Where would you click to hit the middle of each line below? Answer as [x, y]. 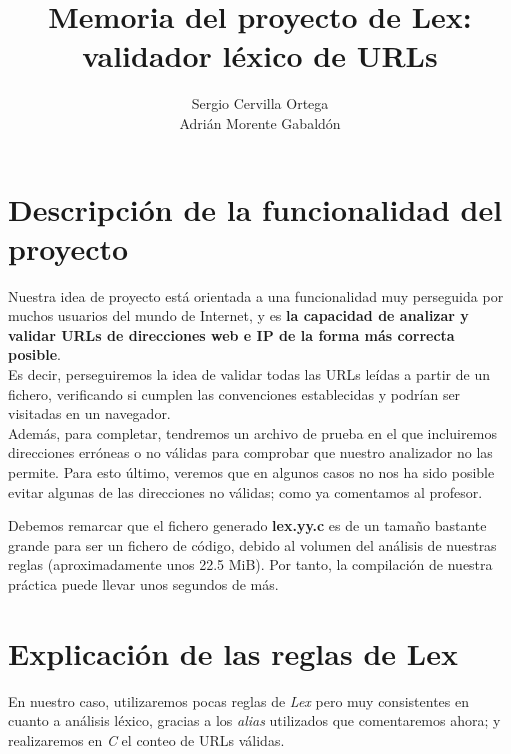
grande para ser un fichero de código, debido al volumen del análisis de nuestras [252, 544]
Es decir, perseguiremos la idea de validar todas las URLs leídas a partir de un [249, 374]
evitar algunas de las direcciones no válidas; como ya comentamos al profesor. [245, 491]
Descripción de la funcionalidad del [255, 208]
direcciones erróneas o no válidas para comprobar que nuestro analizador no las [250, 452]
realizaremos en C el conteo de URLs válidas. [146, 739]
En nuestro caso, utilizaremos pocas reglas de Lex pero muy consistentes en [238, 700]
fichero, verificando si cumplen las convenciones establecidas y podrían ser [234, 393]
